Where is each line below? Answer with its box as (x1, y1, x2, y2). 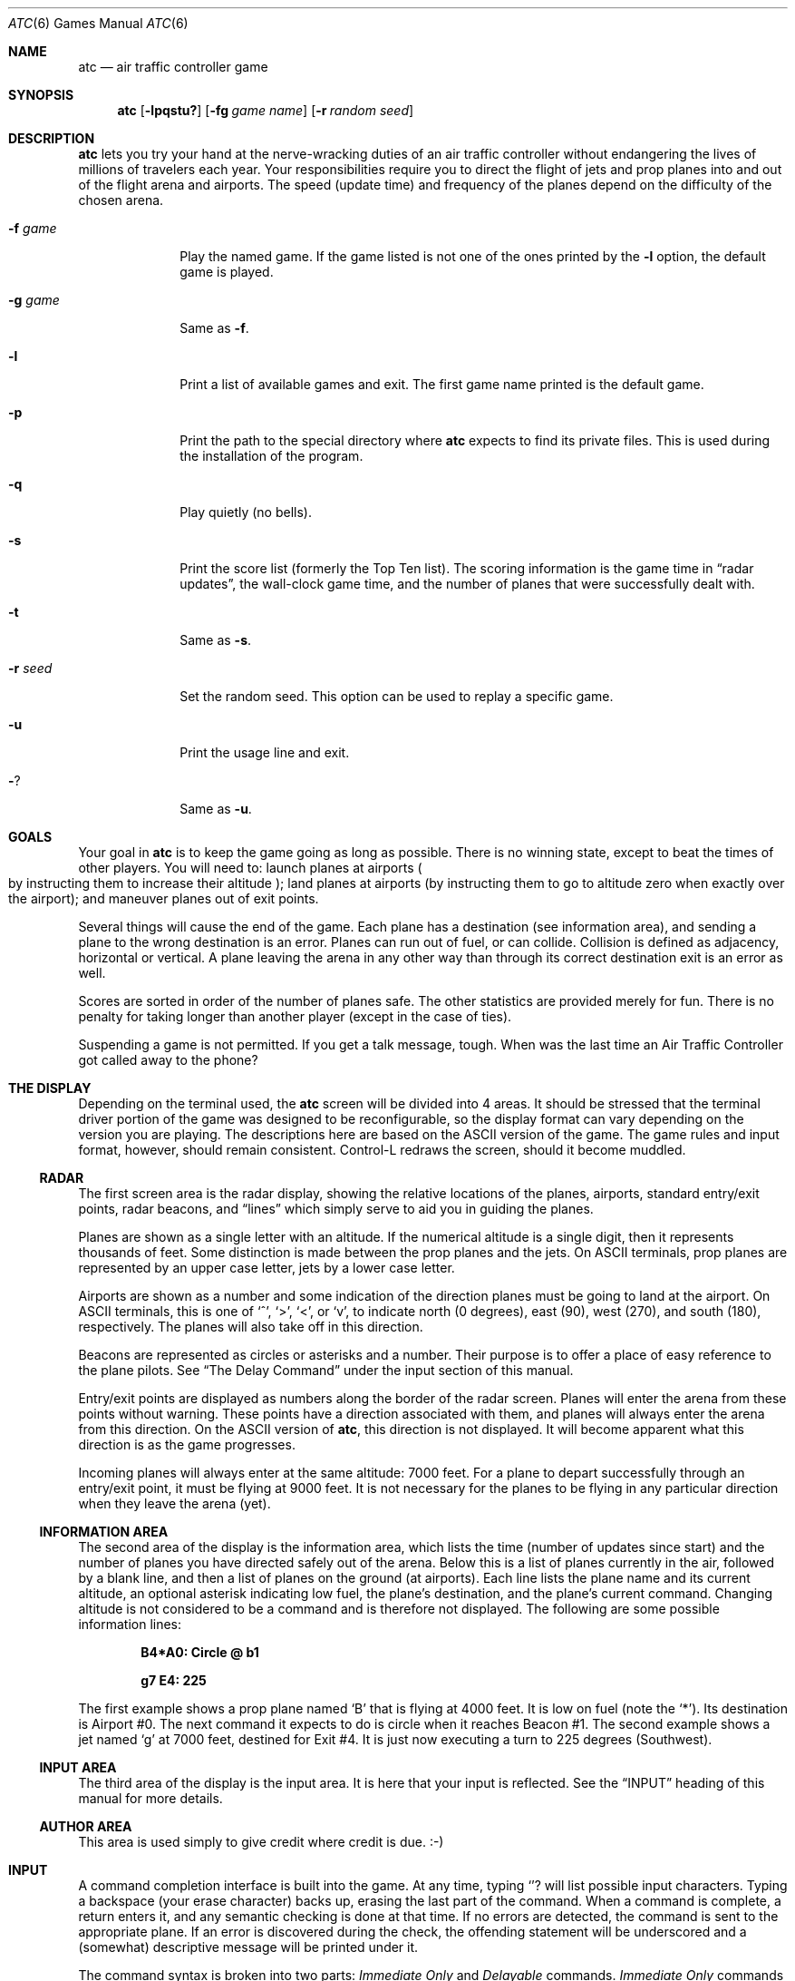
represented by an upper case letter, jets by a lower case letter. (78, 1260, 455, 1275)
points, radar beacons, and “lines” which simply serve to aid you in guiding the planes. (78, 1201, 594, 1216)
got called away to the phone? (78, 1052, 258, 1068)
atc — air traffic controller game (78, 59, 268, 74)
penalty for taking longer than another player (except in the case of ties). (78, 1009, 512, 1024)
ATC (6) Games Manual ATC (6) (8, 15, 189, 31)
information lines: (78, 1616, 182, 1632)
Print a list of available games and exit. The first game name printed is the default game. (179, 376, 704, 392)
